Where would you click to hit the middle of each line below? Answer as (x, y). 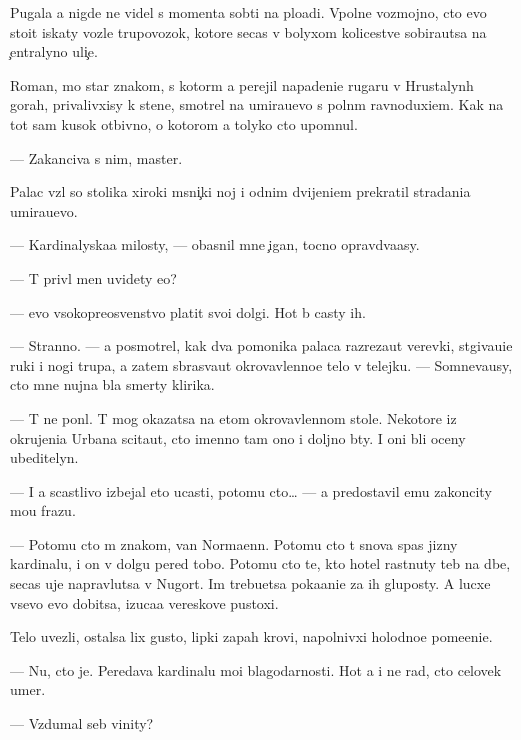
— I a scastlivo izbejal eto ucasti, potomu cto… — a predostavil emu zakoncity (251, 490)
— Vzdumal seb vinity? (82, 723)
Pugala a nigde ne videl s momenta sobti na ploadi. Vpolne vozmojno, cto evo (248, 12)
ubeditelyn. (44, 457)
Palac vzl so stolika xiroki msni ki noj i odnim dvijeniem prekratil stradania (240, 191)
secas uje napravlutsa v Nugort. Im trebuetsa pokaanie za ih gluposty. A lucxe (250, 583)
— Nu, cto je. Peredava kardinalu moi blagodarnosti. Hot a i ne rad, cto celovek (256, 669)
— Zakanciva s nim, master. (96, 157)
